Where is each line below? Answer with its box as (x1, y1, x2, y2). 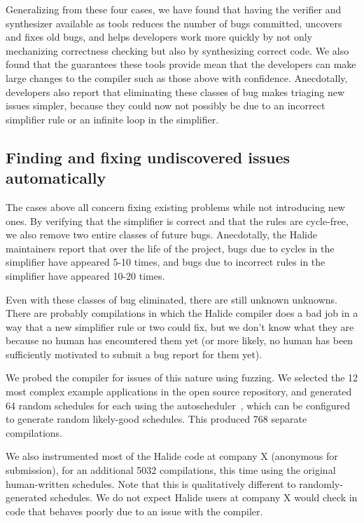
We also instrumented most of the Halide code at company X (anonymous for (6, 449, 338, 463)
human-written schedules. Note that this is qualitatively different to (6, 476, 296, 491)
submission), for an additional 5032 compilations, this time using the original (6, 463, 336, 477)
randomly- (299, 476, 343, 491)
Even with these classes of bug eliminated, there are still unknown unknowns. (6, 292, 338, 306)
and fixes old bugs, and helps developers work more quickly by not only (6, 29, 312, 44)
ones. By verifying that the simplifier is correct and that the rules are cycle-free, (6, 213, 349, 228)
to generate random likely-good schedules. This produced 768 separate (6, 412, 307, 426)
